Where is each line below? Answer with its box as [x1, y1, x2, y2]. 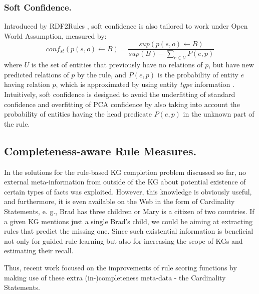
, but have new [208, 59, 254, 70]
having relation [4, 79, 50, 89]
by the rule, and [77, 69, 127, 79]
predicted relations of [4, 69, 69, 79]
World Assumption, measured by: [4, 30, 107, 41]
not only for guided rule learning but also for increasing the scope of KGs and [4, 235, 243, 246]
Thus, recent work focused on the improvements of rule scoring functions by [4, 262, 237, 272]
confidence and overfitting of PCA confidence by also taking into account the [4, 99, 240, 109]
